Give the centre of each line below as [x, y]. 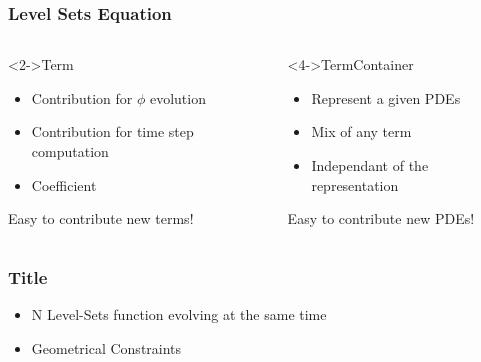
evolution [177, 97]
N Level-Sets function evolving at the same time [179, 314]
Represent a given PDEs [386, 97]
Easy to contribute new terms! [101, 218]
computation [70, 151]
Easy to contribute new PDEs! [381, 218]
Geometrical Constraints [106, 347]
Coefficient [64, 184]
